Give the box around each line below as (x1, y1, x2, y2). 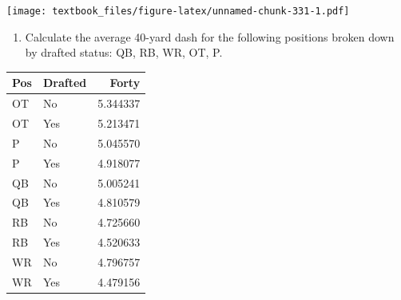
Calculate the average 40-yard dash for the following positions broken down (25, 28, 395, 45)
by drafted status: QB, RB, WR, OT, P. (25, 44, 223, 61)
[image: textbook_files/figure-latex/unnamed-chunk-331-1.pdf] (6, 6, 350, 17)
